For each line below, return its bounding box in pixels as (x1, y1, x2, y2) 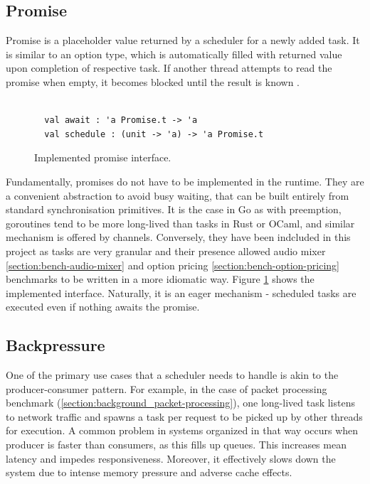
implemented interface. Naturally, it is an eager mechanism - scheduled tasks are (6, 285, 356, 300)
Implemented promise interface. (34, 150, 171, 165)
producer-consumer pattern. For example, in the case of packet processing (6, 381, 327, 396)
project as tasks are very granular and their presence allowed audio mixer (6, 243, 326, 258)
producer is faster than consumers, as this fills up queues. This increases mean (6, 437, 347, 452)
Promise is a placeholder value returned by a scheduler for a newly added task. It (6, 33, 360, 48)
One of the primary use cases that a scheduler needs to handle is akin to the (6, 367, 339, 382)
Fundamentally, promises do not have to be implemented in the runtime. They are (6, 173, 364, 188)
